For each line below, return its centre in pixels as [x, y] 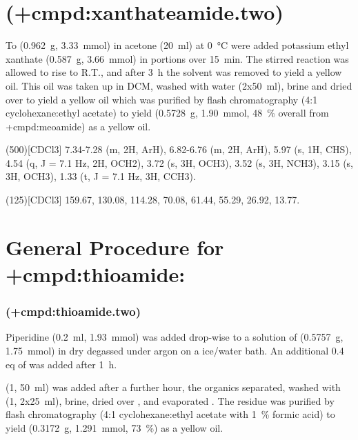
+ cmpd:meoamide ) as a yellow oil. [78, 126]
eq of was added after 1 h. [61, 364]
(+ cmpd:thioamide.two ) [73, 311]
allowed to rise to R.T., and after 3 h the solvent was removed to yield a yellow [174, 72]
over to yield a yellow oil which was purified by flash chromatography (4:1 [162, 99]
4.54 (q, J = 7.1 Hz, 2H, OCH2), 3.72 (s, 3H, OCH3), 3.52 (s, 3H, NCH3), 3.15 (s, [179, 162]
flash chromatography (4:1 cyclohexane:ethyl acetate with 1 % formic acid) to [170, 414]
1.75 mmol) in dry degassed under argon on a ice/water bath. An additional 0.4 [175, 351]
